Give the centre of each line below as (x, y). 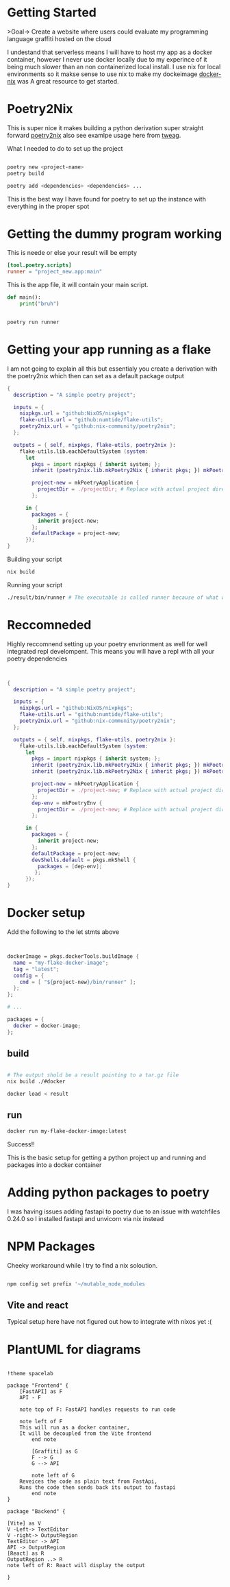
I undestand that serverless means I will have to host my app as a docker (110, 52)
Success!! (21, 1144)
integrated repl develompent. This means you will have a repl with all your (111, 651)
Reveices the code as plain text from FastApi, (88, 1481)
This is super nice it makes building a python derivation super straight (105, 127)
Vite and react (38, 1305)
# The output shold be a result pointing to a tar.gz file (93, 1075)
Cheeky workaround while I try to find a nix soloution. (82, 1265)
